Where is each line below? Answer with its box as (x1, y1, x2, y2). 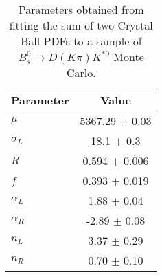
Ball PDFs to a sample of (20, 33, 142, 49)
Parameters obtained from (18, 1, 144, 17)
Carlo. (66, 65, 96, 80)
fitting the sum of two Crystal (9, 17, 153, 33)
